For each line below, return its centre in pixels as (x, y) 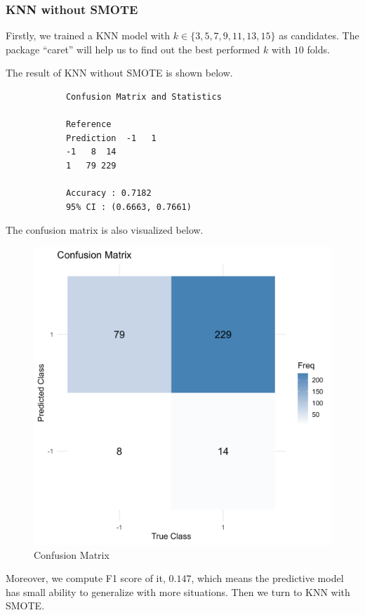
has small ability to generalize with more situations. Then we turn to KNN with (178, 591)
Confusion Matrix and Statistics (144, 97)
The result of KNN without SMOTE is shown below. (119, 73)
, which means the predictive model (267, 578)
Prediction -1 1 (111, 138)
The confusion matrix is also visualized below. (105, 230)
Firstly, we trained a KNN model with (88, 35)
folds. (318, 49)
